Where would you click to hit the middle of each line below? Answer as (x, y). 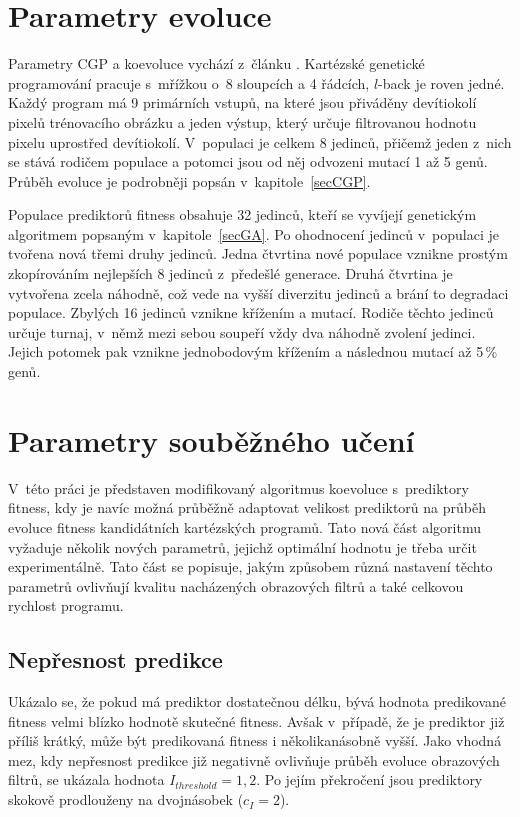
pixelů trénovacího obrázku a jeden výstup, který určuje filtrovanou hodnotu (242, 121)
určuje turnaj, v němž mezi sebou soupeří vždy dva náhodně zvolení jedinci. (242, 331)
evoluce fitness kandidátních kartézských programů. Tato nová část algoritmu (244, 526)
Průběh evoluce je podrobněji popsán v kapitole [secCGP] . (189, 180)
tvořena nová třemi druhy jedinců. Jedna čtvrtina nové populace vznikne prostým (258, 253)
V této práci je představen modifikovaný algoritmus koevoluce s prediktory (238, 487)
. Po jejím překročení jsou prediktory (369, 779)
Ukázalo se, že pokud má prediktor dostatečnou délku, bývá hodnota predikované (257, 701)
